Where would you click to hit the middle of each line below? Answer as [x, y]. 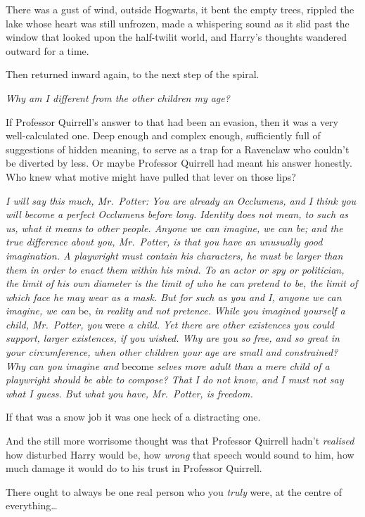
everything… [32, 505]
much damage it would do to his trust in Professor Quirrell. [134, 468]
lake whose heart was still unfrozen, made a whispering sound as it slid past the [178, 23]
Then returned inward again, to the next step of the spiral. [133, 74]
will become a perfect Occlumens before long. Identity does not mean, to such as [177, 214]
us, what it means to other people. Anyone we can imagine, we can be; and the [174, 228]
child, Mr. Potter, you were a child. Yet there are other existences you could [170, 324]
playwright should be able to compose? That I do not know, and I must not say [175, 379]
